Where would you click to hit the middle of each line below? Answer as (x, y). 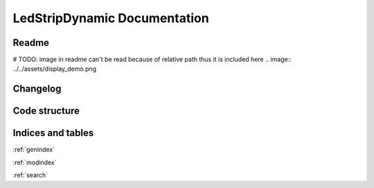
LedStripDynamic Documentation (111, 18)
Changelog (37, 89)
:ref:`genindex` (34, 150)
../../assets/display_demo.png (55, 69)
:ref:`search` (30, 175)
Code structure (46, 111)
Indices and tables (53, 133)
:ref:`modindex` (35, 162)
